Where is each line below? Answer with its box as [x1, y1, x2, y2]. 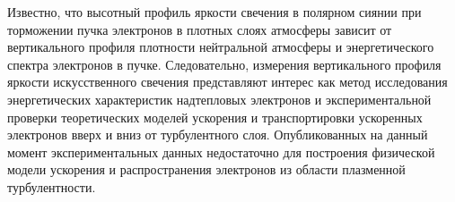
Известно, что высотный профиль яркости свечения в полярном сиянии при [7, 3, 422, 21]
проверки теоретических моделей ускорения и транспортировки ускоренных [7, 107, 423, 126]
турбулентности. [7, 177, 96, 196]
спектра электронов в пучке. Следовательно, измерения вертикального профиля [7, 55, 442, 73]
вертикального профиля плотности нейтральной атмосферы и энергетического [7, 38, 434, 56]
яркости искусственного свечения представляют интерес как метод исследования [7, 72, 448, 91]
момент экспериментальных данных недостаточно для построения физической [7, 142, 435, 161]
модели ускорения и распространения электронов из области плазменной [7, 160, 406, 179]
